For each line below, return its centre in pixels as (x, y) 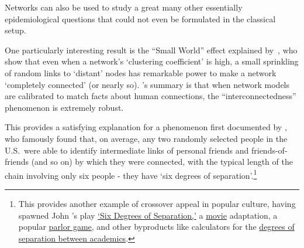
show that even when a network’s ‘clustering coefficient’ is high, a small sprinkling (152, 61)
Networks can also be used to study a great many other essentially (124, 7)
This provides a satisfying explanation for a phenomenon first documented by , (146, 127)
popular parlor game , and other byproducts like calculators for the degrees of (156, 227)
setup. (15, 30)
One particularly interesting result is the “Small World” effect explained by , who (151, 50)
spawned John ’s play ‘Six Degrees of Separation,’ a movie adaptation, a (148, 215)
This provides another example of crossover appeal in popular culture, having (157, 203)
